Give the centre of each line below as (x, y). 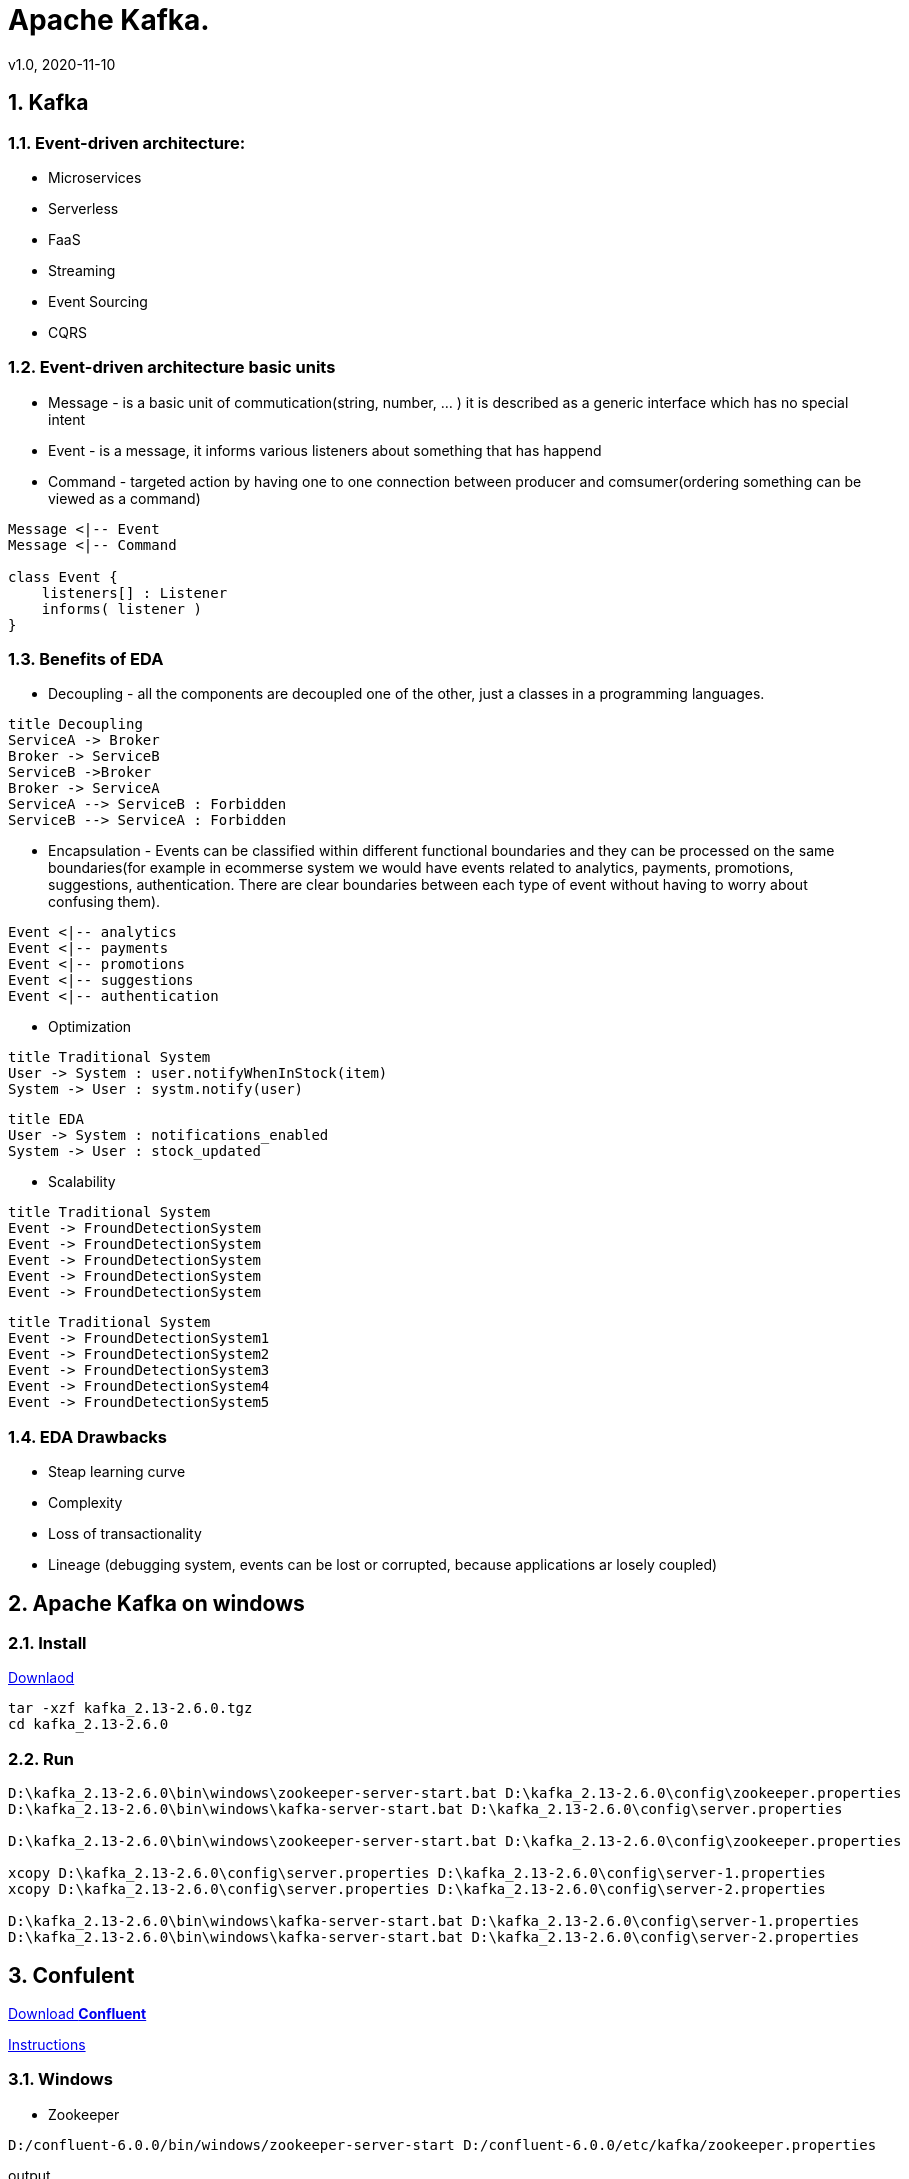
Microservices (95, 177)
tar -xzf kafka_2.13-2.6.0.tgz (130, 1708)
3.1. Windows (60, 2079)
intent (67, 419)
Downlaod (41, 1678)
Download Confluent (77, 2014)
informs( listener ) (121, 608)
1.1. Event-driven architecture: (127, 142)
